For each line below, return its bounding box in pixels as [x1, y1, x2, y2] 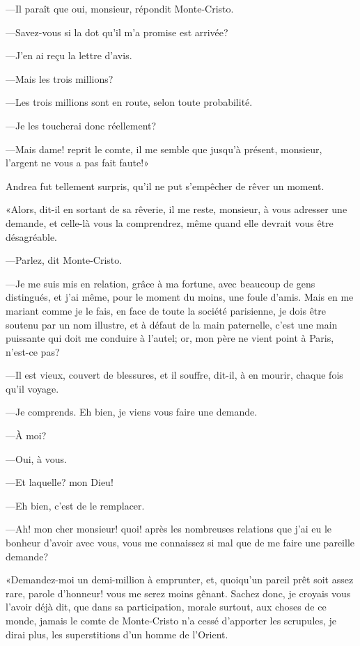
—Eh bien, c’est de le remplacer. [6, 498, 145, 512]
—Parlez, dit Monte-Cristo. [6, 253, 123, 267]
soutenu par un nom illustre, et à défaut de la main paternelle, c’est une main [6, 317, 338, 331]
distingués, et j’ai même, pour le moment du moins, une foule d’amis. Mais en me [6, 290, 354, 304]
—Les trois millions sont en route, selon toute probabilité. [6, 95, 253, 109]
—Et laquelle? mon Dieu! [6, 475, 114, 489]
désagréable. [6, 229, 58, 244]
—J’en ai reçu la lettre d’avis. [6, 48, 132, 63]
